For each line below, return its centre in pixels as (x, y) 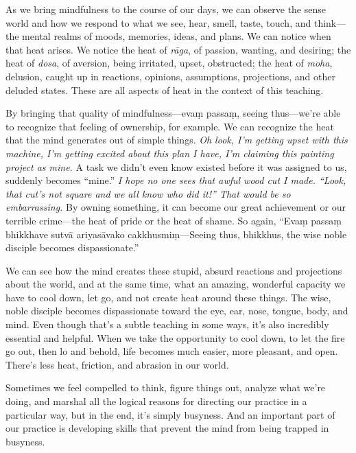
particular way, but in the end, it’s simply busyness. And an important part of (170, 414)
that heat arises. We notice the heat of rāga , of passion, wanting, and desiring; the (178, 49)
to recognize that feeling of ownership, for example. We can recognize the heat (170, 126)
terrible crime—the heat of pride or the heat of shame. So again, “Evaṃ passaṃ (174, 220)
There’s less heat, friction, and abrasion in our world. (117, 364)
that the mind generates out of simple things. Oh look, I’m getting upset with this (177, 140)
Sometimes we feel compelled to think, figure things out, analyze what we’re (166, 387)
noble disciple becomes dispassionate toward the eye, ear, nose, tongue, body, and (177, 311)
